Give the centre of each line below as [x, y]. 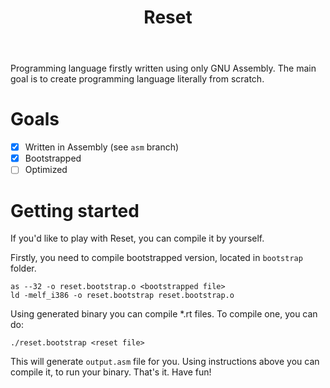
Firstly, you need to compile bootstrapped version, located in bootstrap [156, 258]
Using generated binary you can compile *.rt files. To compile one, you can [164, 314]
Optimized [46, 170]
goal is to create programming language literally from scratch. [137, 79]
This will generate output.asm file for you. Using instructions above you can [165, 362]
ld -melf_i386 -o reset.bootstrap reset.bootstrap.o [122, 296]
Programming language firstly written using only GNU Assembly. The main [163, 68]
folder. [23, 268]
